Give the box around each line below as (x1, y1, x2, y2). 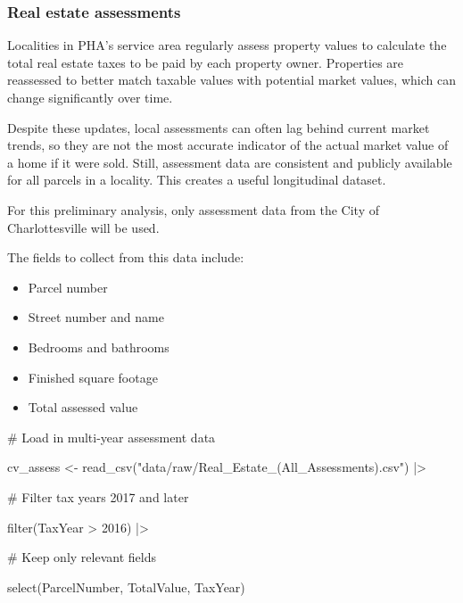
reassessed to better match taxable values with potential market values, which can (7, 70, 456, 89)
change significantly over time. (7, 88, 173, 106)
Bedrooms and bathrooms (28, 337, 169, 356)
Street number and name (28, 308, 164, 326)
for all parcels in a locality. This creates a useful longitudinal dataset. (7, 170, 386, 189)
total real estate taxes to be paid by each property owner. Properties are (7, 53, 404, 71)
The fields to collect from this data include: (7, 248, 244, 267)
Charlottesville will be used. (7, 218, 160, 236)
